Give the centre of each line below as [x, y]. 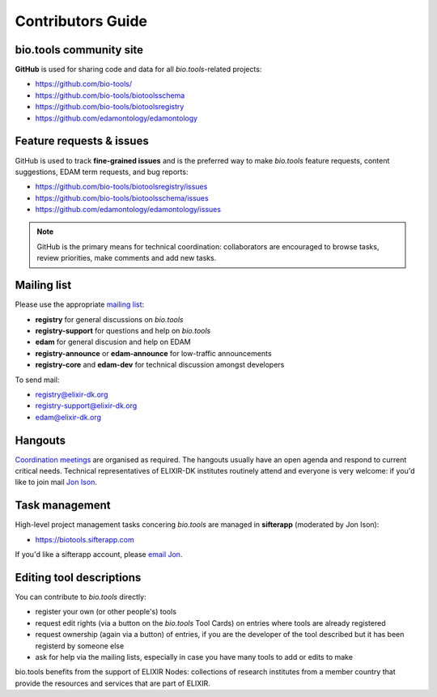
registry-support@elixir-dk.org [86, 406]
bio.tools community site [79, 50]
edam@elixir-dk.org [68, 417]
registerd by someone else [80, 646]
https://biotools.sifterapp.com [85, 539]
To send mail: [37, 380]
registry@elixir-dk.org [72, 394]
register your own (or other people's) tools [106, 612]
